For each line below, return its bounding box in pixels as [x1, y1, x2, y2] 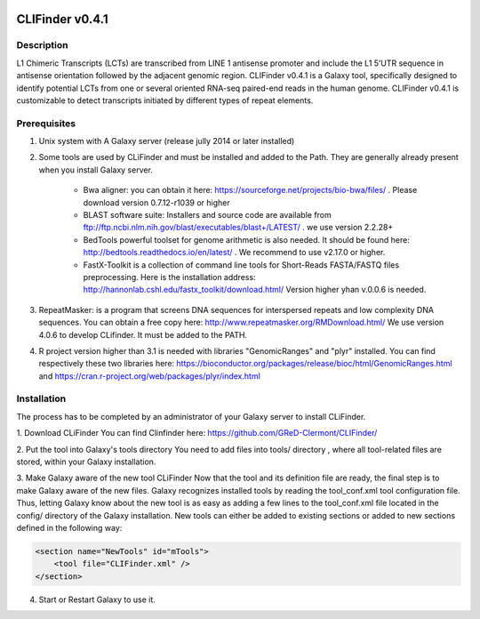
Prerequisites [16, 117, 76, 129]
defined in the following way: [16, 522, 123, 533]
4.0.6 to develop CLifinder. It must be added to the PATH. [38, 329, 248, 340]
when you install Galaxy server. [38, 165, 153, 175]
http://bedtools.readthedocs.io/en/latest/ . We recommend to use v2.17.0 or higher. [83, 247, 386, 258]
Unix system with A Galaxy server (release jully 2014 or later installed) [38, 136, 295, 147]
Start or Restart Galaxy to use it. [38, 594, 156, 605]
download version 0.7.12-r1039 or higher [83, 197, 230, 208]
